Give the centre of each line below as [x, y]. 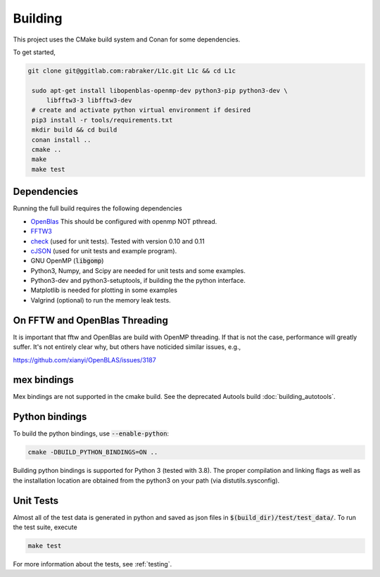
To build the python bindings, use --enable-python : [91, 433]
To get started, [34, 52]
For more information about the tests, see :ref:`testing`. [93, 564]
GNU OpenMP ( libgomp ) [67, 261]
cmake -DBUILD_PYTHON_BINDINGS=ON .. [93, 452]
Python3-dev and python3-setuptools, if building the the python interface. [138, 281]
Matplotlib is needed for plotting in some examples [104, 290]
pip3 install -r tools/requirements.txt [102, 120]
